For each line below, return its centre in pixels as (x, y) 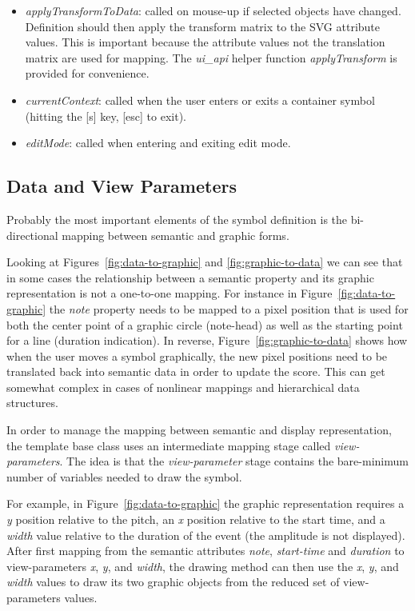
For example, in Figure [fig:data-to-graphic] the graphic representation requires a (206, 503)
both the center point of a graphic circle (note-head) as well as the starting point (205, 324)
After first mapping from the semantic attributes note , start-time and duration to (206, 551)
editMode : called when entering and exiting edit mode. (158, 143)
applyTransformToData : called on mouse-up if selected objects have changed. (213, 10)
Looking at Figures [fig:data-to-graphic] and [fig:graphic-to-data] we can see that (205, 262)
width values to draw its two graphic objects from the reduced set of (173, 582)
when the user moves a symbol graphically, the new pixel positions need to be (197, 355)
